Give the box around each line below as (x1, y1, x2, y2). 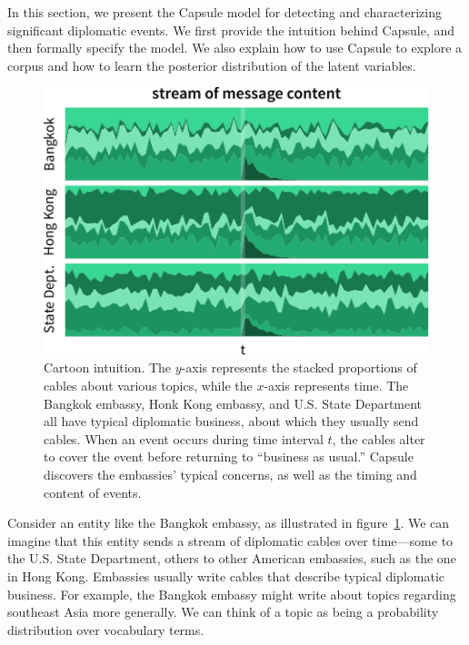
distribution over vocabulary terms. (7, 620, 205, 639)
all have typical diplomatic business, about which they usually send (44, 412, 419, 431)
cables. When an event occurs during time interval (44, 429, 324, 448)
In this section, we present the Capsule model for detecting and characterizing (7, 3, 442, 21)
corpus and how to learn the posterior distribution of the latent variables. (7, 55, 416, 74)
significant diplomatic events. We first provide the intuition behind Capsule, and (7, 20, 454, 39)
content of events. (44, 482, 142, 501)
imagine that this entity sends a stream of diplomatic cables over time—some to (7, 531, 454, 550)
